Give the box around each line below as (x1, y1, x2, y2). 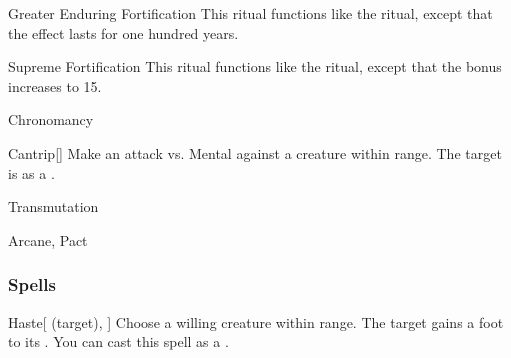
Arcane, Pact (8, 229, 88, 250)
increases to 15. (8, 75, 102, 96)
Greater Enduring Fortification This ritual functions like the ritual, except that (8, 3, 493, 23)
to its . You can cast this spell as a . (8, 331, 229, 352)
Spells (8, 272, 56, 297)
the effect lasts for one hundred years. (8, 22, 239, 43)
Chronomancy (8, 109, 94, 130)
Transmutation (8, 196, 99, 217)
